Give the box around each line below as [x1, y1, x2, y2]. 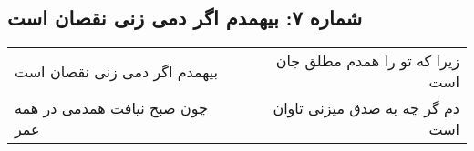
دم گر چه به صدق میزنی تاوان [273, 97, 459, 119]
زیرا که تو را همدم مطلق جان [275, 50, 459, 72]
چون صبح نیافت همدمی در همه [15, 97, 208, 119]
